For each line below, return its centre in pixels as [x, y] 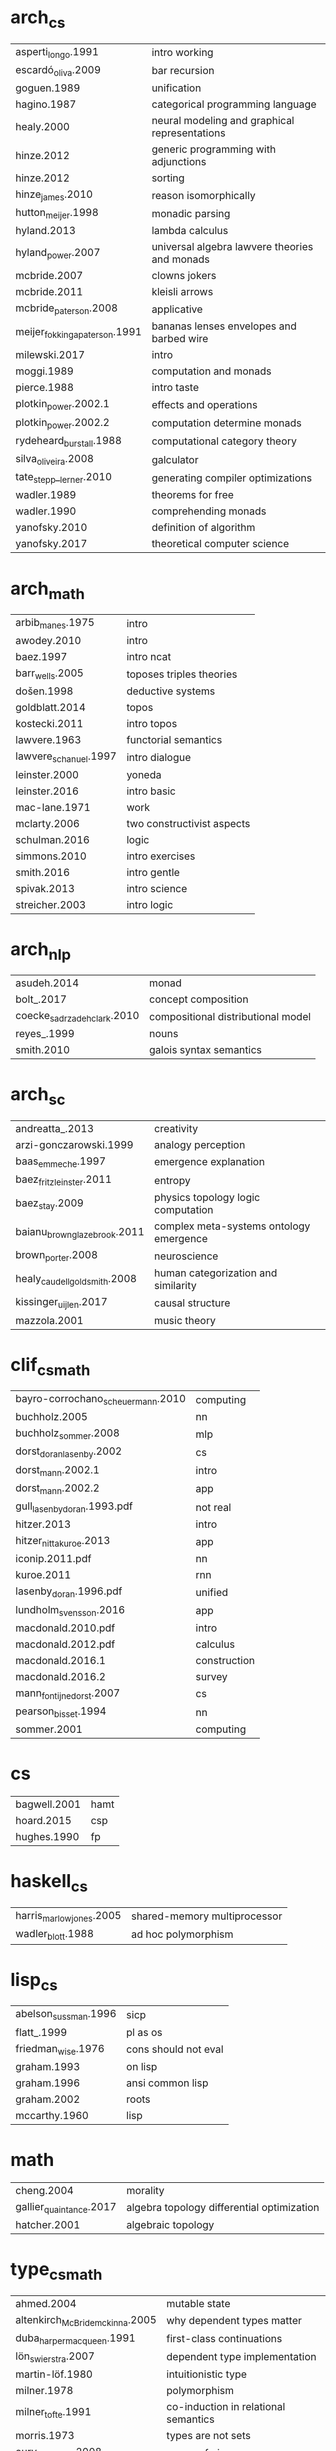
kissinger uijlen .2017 [61, 1303]
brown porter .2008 [56, 1256]
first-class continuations [224, 2339]
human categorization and [216, 1273]
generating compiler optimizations [232, 478]
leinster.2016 [47, 791]
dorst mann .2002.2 [57, 1488]
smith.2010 [42, 1050]
